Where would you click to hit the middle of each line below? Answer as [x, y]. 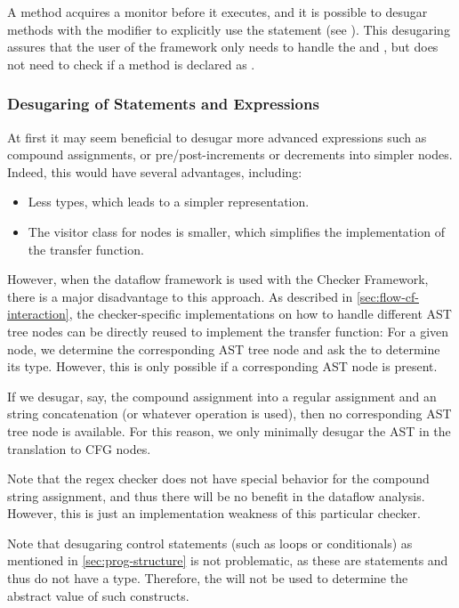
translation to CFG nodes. [79, 448]
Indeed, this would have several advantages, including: [155, 171]
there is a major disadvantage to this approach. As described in [180, 296]
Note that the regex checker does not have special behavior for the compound [218, 478]
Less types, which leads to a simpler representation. [169, 202]
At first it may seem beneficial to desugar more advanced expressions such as [217, 137]
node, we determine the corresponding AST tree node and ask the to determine [224, 349]
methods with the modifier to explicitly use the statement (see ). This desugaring [229, 29]
